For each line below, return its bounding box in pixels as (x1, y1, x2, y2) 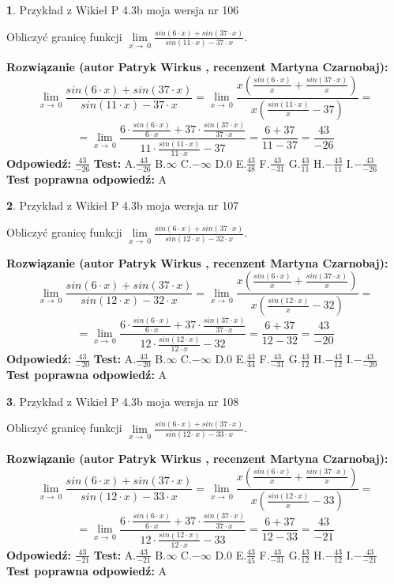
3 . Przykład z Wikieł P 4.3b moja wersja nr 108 (6, 392, 239, 409)
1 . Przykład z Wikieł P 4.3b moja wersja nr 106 (6, 2, 239, 17)
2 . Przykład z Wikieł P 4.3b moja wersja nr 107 (6, 197, 239, 214)
